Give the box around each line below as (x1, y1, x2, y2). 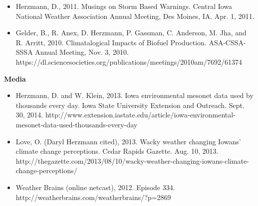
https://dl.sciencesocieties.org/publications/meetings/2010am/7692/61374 (15, 56, 242, 67)
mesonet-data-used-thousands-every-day (15, 119, 138, 129)
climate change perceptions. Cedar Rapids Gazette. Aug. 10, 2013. (15, 146, 219, 156)
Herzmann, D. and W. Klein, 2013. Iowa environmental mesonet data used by (15, 90, 254, 101)
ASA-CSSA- (209, 37, 246, 47)
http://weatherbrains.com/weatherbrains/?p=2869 (15, 192, 171, 202)
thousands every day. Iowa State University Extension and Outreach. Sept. (15, 100, 245, 110)
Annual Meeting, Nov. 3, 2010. (35, 47, 129, 57)
